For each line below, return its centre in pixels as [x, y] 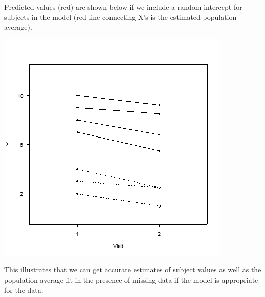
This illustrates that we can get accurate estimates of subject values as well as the [133, 270]
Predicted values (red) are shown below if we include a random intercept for [123, 7]
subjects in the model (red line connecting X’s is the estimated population [120, 17]
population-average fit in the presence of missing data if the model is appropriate [131, 279]
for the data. [24, 290]
